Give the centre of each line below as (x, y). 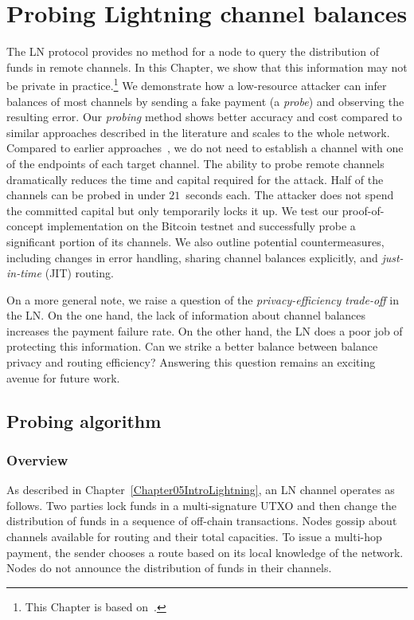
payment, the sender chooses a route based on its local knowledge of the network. (205, 552)
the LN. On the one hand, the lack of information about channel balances (186, 315)
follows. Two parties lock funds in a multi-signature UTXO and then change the (201, 505)
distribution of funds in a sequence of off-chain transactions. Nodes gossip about (202, 521)
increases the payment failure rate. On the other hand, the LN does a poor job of (205, 330)
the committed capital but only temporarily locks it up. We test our (173, 210)
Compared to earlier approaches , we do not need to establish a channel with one (205, 148)
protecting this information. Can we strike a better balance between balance (192, 346)
